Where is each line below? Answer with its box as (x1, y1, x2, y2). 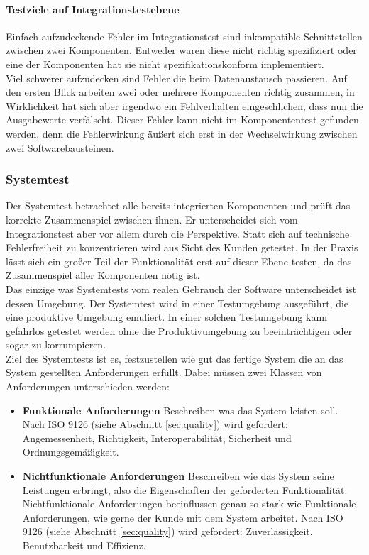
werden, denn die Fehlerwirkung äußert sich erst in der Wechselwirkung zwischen (6, 126, 358, 141)
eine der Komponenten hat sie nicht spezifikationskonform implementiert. (6, 56, 324, 71)
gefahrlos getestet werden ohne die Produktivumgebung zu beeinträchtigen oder (6, 323, 353, 338)
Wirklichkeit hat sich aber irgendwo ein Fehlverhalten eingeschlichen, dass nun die (6, 98, 363, 113)
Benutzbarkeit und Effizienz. (22, 538, 146, 553)
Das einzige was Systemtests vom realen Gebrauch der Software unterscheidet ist (6, 281, 357, 296)
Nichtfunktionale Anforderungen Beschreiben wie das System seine (22, 468, 334, 483)
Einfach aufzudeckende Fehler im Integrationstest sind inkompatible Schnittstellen (6, 28, 363, 43)
